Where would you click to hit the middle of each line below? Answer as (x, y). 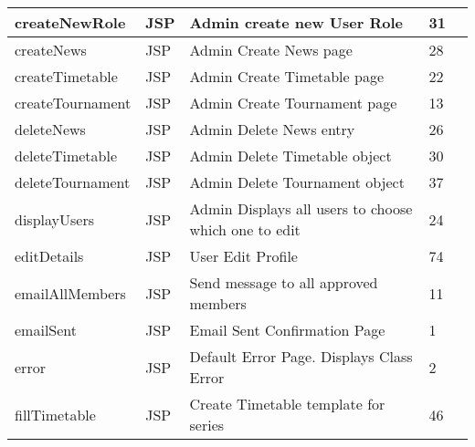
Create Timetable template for (287, 404)
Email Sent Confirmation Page (287, 330)
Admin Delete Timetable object (290, 156)
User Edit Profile (243, 256)
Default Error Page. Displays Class (301, 356)
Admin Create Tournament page (293, 103)
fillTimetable (55, 414)
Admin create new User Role (296, 22)
